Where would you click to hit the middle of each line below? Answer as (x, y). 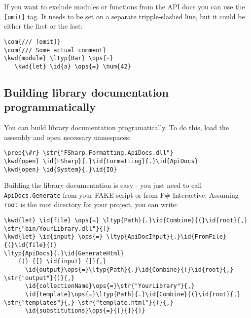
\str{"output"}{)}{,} (39, 278)
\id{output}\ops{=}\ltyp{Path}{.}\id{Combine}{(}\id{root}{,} (129, 270)
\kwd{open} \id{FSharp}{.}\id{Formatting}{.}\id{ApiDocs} (101, 161)
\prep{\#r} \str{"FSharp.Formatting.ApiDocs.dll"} (89, 153)
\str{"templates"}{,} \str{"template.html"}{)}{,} (89, 302)
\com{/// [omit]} (32, 42)
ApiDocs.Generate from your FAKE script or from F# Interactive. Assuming (121, 194)
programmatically (50, 107)
